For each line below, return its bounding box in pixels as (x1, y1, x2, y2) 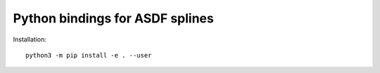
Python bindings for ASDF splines (13, 11, 214, 26)
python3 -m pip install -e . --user (25, 51, 152, 59)
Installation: (13, 35, 47, 44)
